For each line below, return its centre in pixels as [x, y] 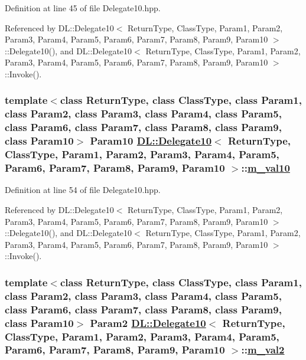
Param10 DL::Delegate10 [151, 141]
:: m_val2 [263, 350]
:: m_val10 [266, 168]
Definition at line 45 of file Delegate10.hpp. [83, 8]
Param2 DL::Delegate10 [148, 323]
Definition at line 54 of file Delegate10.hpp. [83, 190]
